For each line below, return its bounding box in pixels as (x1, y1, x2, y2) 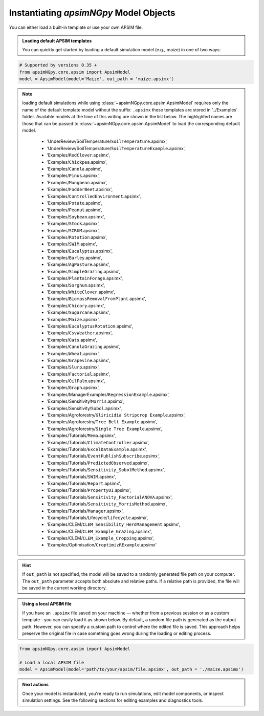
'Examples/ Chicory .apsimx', (46, 303, 105, 308)
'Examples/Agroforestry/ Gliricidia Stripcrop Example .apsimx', (46, 412, 186, 418)
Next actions (22, 682, 49, 688)
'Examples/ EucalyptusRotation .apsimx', (46, 323, 133, 329)
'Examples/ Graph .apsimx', (46, 385, 100, 391)
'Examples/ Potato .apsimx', (46, 200, 103, 206)
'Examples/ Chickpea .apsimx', (46, 159, 108, 165)
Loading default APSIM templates (22, 38, 92, 43)
